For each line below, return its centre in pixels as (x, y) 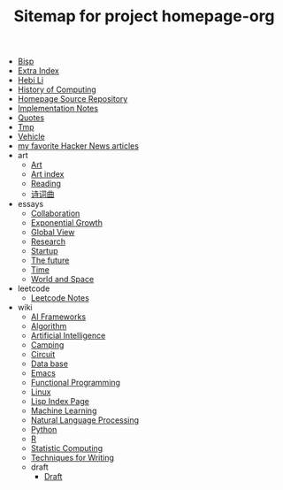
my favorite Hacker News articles (78, 146)
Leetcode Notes (60, 298)
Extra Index (38, 71)
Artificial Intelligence (68, 336)
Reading (46, 184)
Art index (47, 174)
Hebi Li (31, 80)
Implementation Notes (58, 109)
